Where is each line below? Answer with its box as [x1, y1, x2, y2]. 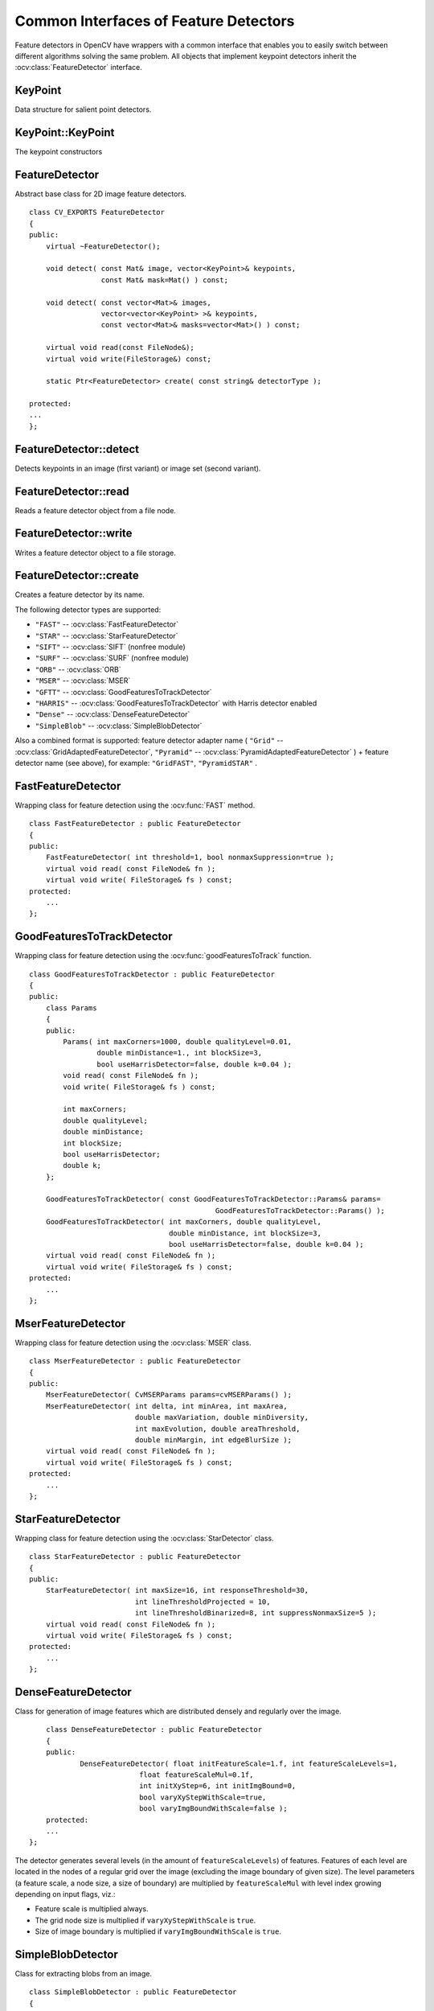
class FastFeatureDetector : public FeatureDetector [29, 819, 241, 829]
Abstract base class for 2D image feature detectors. [14, 189, 186, 199]
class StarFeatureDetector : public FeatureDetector [29, 1552, 241, 1561]
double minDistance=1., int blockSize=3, [96, 1048, 263, 1058]
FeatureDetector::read [14, 484, 130, 498]
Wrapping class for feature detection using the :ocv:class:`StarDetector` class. [14, 1533, 274, 1543]
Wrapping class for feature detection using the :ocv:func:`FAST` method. [14, 800, 256, 810]
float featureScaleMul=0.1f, [139, 1770, 254, 1779]
